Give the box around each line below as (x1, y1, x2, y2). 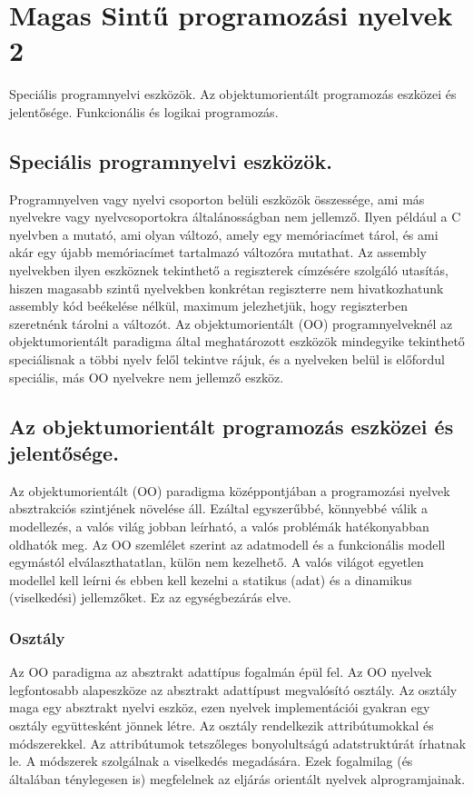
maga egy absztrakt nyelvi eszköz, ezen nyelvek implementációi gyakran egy (9, 698, 430, 717)
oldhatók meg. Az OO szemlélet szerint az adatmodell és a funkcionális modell (9, 534, 446, 553)
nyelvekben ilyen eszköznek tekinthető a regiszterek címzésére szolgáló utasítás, (9, 261, 448, 280)
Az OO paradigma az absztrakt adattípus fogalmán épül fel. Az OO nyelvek (9, 662, 432, 681)
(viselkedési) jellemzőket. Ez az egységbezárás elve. (9, 588, 291, 607)
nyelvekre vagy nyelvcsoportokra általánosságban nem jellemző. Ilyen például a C (9, 207, 461, 226)
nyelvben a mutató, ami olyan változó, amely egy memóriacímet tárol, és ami (9, 224, 439, 243)
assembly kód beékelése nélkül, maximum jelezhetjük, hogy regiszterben (9, 296, 409, 315)
